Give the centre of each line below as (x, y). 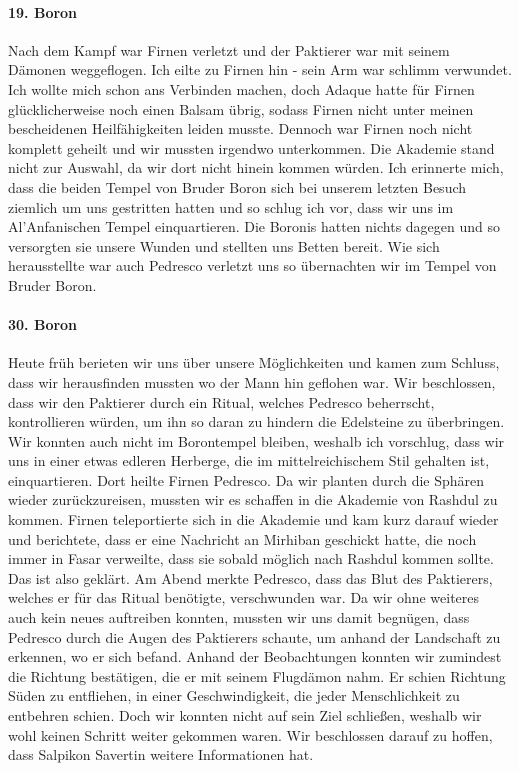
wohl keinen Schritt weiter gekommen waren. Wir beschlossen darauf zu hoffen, (250, 734)
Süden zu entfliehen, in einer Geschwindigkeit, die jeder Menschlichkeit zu (234, 695)
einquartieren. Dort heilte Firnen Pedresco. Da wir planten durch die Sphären (246, 479)
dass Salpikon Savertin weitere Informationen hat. (161, 754)
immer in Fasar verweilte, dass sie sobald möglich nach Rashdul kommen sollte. (251, 558)
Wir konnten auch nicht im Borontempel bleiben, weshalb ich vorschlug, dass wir (256, 440)
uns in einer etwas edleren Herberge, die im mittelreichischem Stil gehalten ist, (249, 460)
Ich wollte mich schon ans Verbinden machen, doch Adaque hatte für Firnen (241, 88)
